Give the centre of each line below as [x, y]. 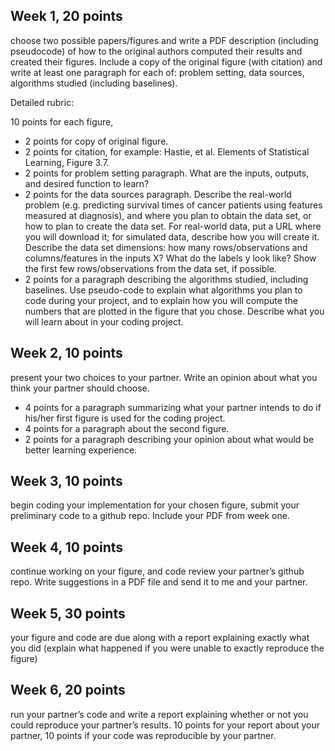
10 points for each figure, [62, 121]
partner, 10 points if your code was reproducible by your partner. [143, 735]
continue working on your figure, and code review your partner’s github [157, 571]
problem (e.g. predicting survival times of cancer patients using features [173, 205]
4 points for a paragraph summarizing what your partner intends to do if [173, 407]
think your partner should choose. [80, 388]
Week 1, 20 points [66, 16]
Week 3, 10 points [66, 481]
